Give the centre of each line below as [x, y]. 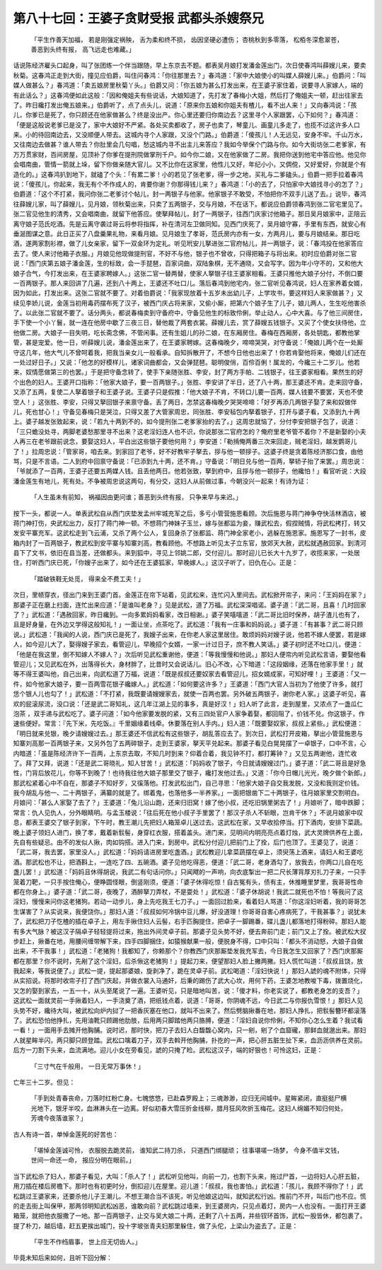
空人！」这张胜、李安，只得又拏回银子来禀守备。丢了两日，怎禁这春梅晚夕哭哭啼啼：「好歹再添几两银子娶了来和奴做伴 [185, 402]
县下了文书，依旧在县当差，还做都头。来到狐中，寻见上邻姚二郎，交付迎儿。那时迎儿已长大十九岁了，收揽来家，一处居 [186, 553]
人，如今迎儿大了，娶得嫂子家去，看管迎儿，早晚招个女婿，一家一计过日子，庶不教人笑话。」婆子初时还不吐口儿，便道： [188, 644]
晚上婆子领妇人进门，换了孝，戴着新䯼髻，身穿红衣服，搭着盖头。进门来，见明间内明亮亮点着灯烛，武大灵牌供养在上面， [190, 832]
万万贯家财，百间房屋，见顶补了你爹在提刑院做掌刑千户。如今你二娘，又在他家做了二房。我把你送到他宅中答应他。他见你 [190, 154]
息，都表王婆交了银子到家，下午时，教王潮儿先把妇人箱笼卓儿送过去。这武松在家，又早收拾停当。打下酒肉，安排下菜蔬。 [190, 822]
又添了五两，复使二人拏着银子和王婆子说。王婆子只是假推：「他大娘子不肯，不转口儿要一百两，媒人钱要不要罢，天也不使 [188, 392]
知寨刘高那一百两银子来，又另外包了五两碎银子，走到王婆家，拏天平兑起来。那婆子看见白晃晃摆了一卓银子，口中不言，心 [190, 743]
